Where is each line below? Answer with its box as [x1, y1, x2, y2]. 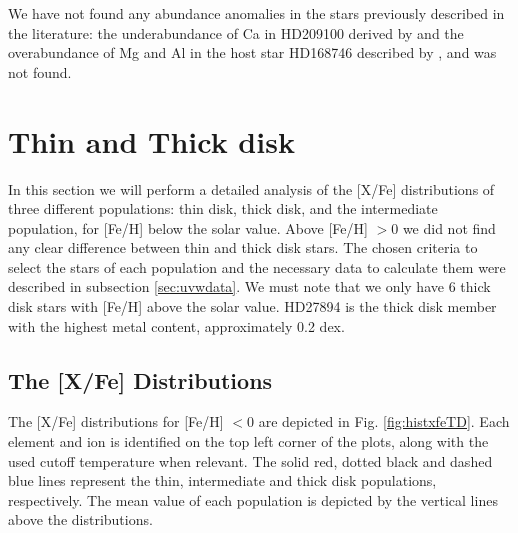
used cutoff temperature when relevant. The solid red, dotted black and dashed [8, 450, 493, 471]
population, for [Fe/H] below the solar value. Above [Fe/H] [8, 217, 368, 238]
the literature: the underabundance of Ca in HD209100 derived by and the [8, 22, 464, 43]
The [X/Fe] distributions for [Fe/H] [8, 411, 224, 432]
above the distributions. [8, 509, 153, 530]
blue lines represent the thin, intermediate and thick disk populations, [8, 470, 437, 491]
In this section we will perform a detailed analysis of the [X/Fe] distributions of [8, 178, 495, 199]
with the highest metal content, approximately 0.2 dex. [8, 315, 345, 336]
